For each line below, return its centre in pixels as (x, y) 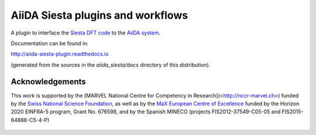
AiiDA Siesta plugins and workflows (99, 15)
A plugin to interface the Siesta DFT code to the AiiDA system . (86, 33)
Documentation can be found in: (50, 43)
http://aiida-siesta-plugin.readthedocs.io (60, 54)
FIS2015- (293, 112)
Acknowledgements (48, 82)
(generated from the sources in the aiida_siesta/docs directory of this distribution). (111, 65)
